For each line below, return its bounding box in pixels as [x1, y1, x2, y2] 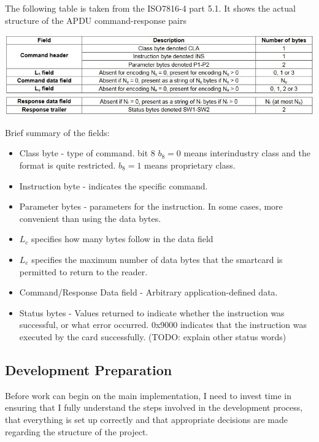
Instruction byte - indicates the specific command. [19, 179, 208, 192]
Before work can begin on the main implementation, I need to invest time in [5, 389, 291, 402]
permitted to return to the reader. [19, 265, 148, 278]
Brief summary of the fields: [5, 126, 110, 139]
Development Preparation [5, 360, 172, 379]
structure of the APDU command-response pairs [5, 13, 187, 26]
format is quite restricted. [19, 159, 116, 172]
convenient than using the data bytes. [19, 211, 161, 224]
